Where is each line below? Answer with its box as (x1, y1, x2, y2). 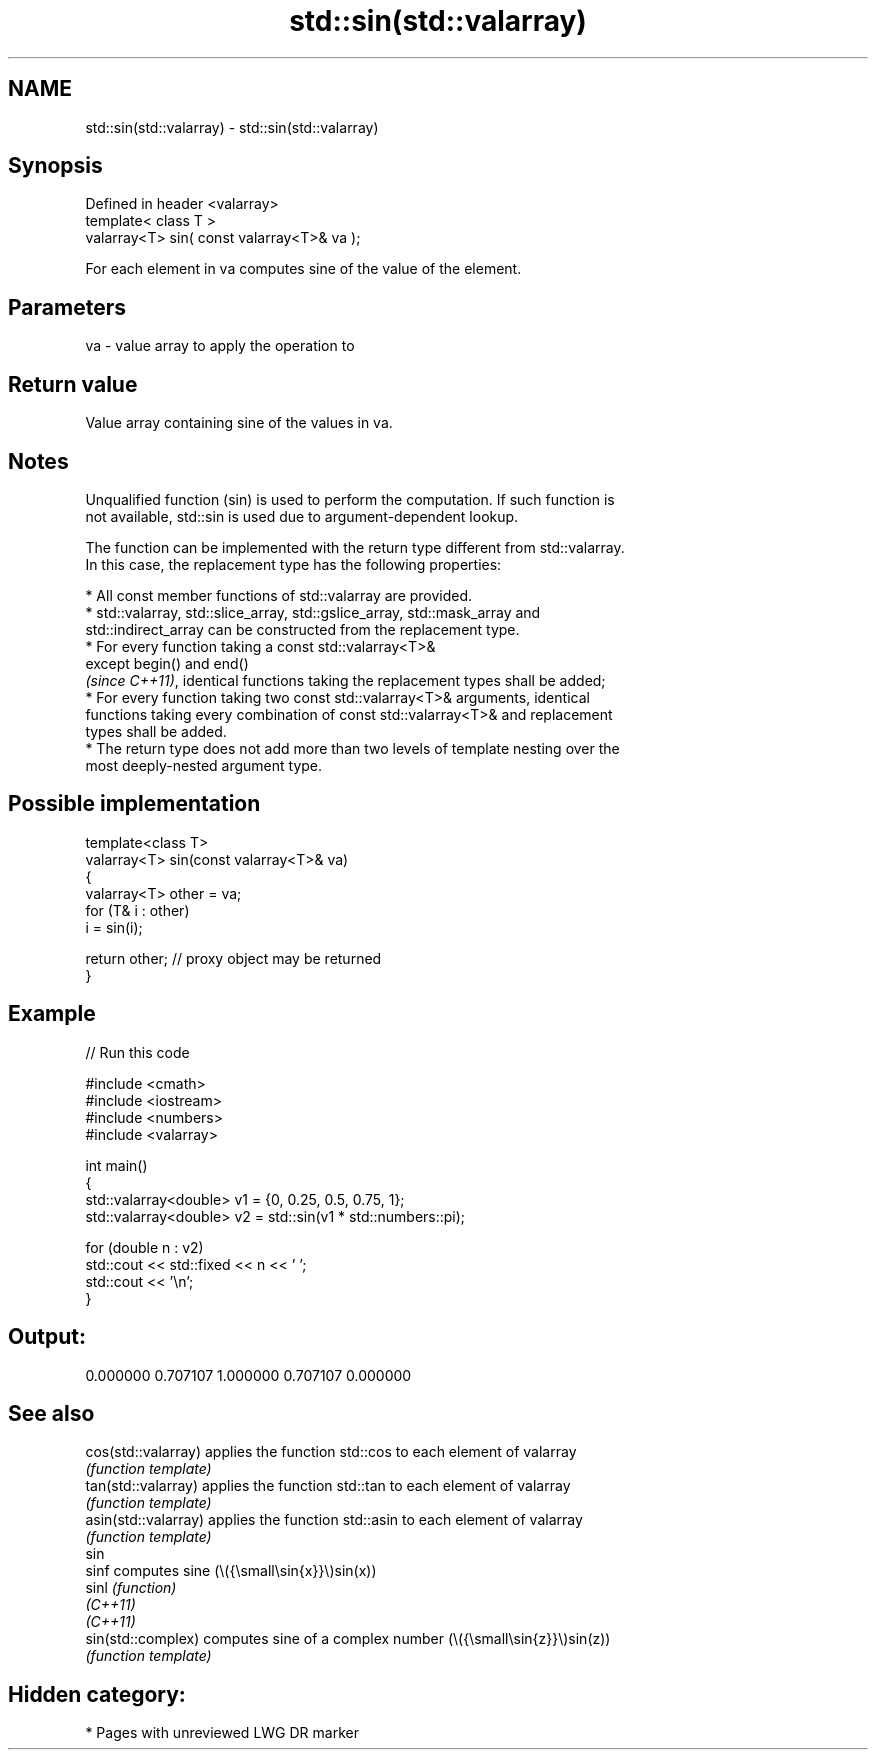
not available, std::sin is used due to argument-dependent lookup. (85, 507, 519, 525)
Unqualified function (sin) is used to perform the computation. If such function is (85, 490, 615, 508)
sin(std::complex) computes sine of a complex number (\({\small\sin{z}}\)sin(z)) (85, 1630, 611, 1648)
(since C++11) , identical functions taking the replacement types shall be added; (85, 671, 606, 689)
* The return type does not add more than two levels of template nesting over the (85, 739, 620, 757)
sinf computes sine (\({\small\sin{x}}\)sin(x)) (85, 1562, 377, 1580)
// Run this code (85, 1043, 190, 1061)
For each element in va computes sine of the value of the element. (85, 260, 522, 278)
